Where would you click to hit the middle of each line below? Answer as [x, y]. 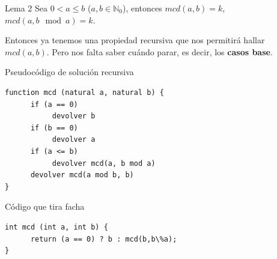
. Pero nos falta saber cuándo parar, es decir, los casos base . [160, 51]
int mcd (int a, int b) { [56, 227]
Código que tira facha [45, 206]
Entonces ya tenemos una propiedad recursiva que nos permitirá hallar [135, 40]
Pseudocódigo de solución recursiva [69, 72]
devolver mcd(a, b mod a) [104, 163]
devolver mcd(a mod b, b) [82, 175]
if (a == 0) [54, 104]
